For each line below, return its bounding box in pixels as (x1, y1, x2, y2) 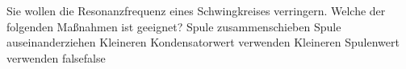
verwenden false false (6, 49, 106, 66)
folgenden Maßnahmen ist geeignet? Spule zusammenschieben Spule (6, 18, 341, 34)
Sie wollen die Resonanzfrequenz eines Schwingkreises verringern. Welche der (6, 2, 386, 18)
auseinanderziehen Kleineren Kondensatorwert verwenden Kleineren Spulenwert (6, 34, 400, 51)
